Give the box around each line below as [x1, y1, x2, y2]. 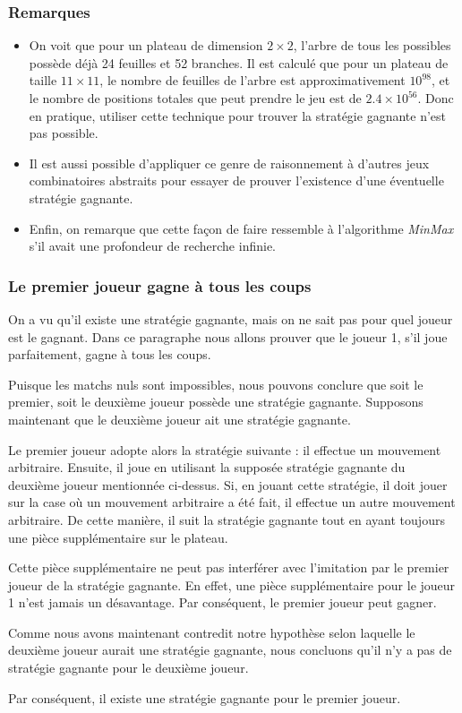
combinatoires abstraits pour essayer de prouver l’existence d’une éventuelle [29, 171, 444, 190]
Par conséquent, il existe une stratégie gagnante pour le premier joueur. [8, 688, 401, 707]
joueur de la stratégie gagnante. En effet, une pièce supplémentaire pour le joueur [8, 575, 456, 594]
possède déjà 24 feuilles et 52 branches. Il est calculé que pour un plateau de [29, 53, 449, 72]
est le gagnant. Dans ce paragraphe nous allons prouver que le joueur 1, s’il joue [8, 327, 448, 346]
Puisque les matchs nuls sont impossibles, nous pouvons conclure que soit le [8, 374, 423, 393]
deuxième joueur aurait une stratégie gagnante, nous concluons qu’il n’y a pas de [8, 640, 452, 659]
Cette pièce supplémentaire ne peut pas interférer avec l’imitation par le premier [8, 558, 449, 577]
